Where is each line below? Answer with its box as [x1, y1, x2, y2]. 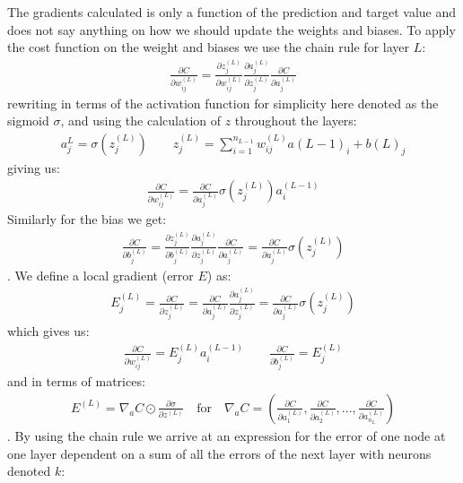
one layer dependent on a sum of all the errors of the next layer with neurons [7, 444, 432, 462]
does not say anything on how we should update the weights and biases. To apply [7, 20, 456, 39]
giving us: [7, 158, 60, 177]
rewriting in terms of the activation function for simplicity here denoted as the [7, 93, 439, 112]
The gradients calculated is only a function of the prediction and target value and [7, 3, 457, 21]
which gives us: [7, 322, 90, 341]
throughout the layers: [234, 111, 357, 130]
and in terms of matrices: [7, 372, 145, 391]
